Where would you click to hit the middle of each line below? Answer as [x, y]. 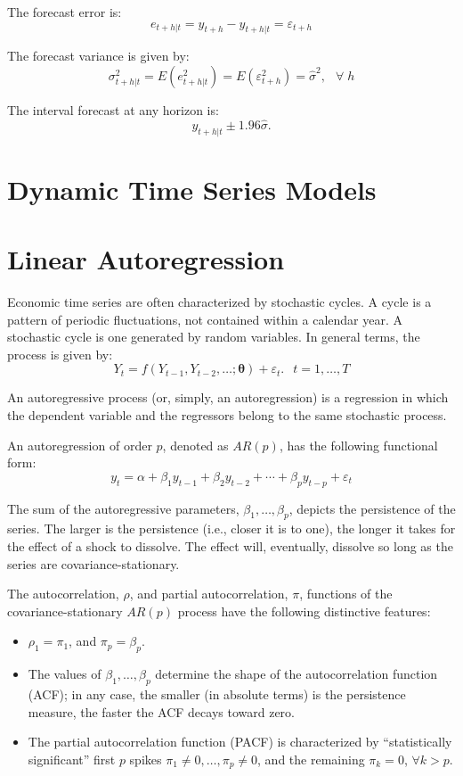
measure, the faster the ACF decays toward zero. [161, 711]
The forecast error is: [65, 12]
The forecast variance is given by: [98, 56]
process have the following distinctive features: [304, 611]
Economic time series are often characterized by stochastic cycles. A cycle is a [219, 302]
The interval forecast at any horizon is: [113, 109]
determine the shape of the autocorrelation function [296, 674]
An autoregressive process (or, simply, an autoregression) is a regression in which [228, 397]
